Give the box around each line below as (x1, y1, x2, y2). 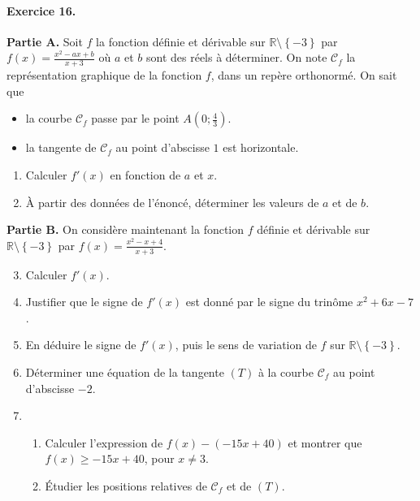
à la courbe (258, 363, 314, 380)
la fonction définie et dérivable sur (96, 32, 266, 50)
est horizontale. (223, 139, 299, 156)
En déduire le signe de (25, 336, 136, 353)
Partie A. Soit (6, 32, 83, 50)
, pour (144, 450, 175, 467)
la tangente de (25, 139, 97, 156)
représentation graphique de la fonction (6, 67, 202, 84)
